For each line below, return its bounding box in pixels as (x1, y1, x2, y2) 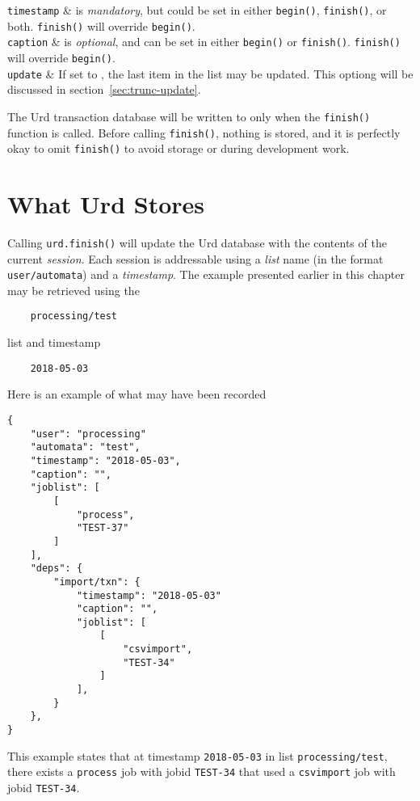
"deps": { (30, 563, 83, 575)
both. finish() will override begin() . (7, 17, 195, 34)
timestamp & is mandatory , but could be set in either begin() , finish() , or (7, 2, 387, 18)
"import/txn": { (53, 575, 141, 588)
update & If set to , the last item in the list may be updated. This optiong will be (7, 65, 414, 82)
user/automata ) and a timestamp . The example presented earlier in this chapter (7, 266, 405, 283)
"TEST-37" (76, 522, 129, 534)
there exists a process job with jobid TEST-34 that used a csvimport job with (7, 763, 396, 780)
